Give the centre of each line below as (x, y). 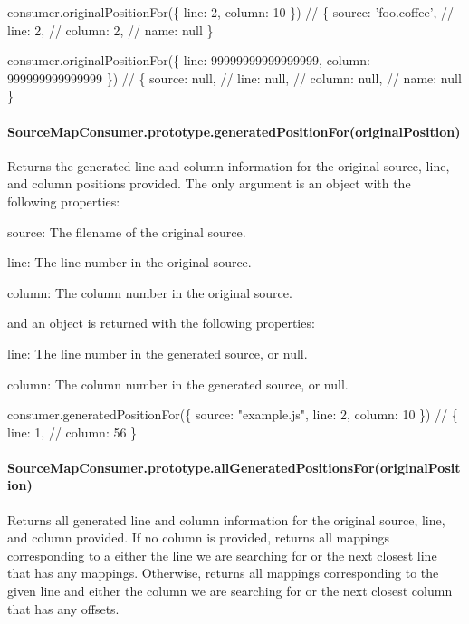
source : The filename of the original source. (127, 231)
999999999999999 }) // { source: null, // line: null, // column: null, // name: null (234, 77)
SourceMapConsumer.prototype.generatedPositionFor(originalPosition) (234, 131)
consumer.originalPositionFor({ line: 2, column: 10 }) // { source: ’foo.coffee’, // (231, 12)
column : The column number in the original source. (150, 292)
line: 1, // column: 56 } (72, 432)
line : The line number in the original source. (129, 262)
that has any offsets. (63, 608)
